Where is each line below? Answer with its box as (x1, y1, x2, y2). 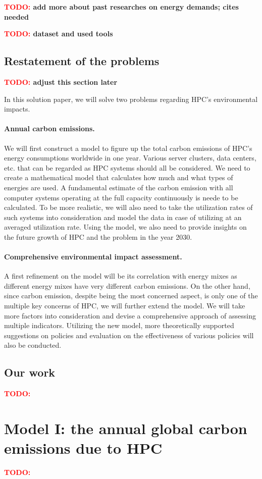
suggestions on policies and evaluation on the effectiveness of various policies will (4, 330, 254, 340)
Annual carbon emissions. (4, 123, 95, 134)
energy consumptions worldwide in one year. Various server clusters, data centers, (4, 152, 256, 163)
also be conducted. (4, 340, 62, 350)
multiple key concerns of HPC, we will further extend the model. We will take (4, 300, 245, 311)
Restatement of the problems (4, 53, 160, 69)
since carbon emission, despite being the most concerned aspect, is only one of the (4, 290, 258, 301)
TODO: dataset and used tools (4, 28, 113, 39)
